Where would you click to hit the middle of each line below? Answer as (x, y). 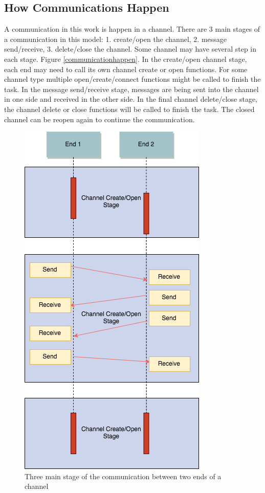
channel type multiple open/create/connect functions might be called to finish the (132, 79)
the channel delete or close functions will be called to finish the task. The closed (129, 109)
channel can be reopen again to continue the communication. (100, 119)
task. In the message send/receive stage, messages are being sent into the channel (131, 89)
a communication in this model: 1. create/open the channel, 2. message (116, 39)
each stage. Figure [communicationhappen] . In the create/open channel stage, (126, 59)
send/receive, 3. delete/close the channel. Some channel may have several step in (130, 49)
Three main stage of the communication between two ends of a (123, 476)
